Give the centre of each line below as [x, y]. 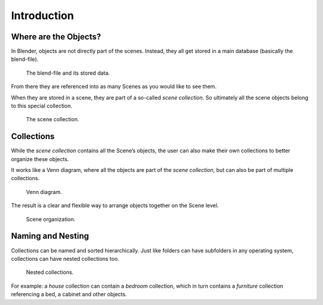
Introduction [42, 16]
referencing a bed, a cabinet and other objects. [69, 294]
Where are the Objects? [56, 37]
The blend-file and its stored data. [68, 73]
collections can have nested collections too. [65, 258]
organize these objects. [40, 159]
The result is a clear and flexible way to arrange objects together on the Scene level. [115, 205]
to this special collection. [42, 106]
